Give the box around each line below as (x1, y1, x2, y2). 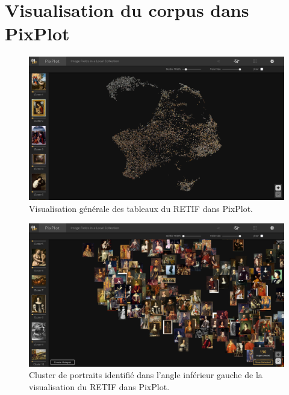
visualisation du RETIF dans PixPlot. (29, 380, 170, 393)
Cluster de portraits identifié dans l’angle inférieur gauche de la (29, 369, 263, 381)
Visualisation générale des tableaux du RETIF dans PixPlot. (29, 202, 253, 214)
